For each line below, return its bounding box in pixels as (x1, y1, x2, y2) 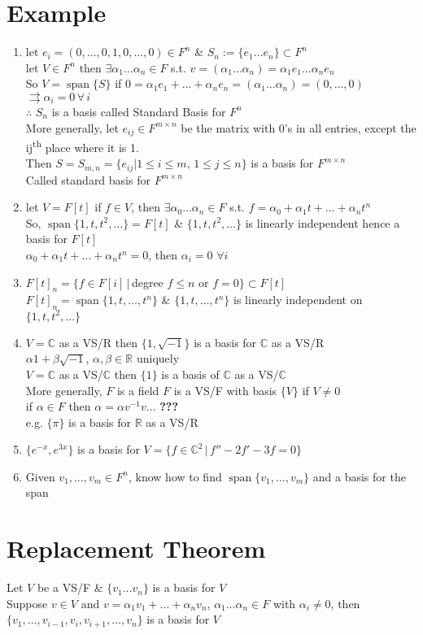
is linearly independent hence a (245, 214, 400, 231)
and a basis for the (312, 468, 406, 485)
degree (131, 273, 164, 290)
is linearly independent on (233, 291, 363, 308)
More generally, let (25, 119, 119, 136)
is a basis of (161, 365, 220, 382)
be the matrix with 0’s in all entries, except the (181, 119, 416, 136)
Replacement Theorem (7, 532, 266, 565)
